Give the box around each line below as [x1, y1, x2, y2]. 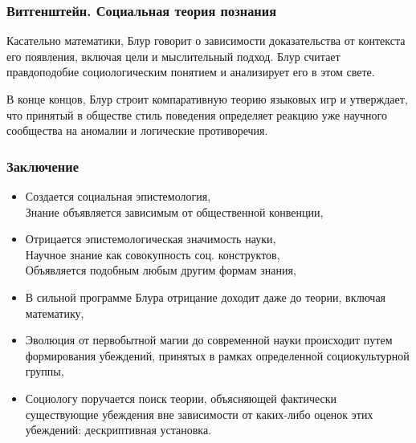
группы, [25, 363, 64, 380]
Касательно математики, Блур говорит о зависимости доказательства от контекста [6, 32, 406, 49]
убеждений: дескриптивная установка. [25, 421, 212, 438]
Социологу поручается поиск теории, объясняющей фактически [25, 389, 337, 406]
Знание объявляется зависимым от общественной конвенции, [25, 203, 324, 220]
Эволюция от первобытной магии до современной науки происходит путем [25, 331, 393, 348]
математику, [25, 304, 84, 321]
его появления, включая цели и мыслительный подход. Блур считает [6, 47, 341, 64]
